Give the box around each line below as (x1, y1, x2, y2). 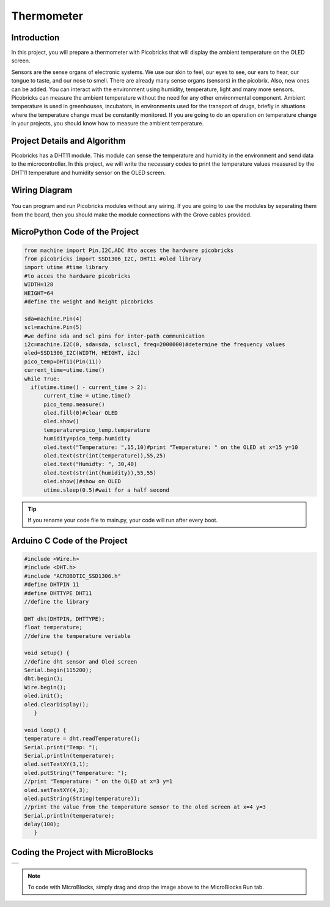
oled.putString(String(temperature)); (24, 795, 141, 802)
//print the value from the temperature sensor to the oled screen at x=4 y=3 (24, 804, 266, 810)
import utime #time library (24, 264, 108, 271)
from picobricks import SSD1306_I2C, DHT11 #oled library (24, 256, 202, 262)
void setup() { (24, 650, 70, 657)
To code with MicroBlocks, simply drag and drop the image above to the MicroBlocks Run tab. (28, 884, 264, 891)
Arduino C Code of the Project (11, 535, 128, 546)
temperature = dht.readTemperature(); (24, 735, 141, 742)
